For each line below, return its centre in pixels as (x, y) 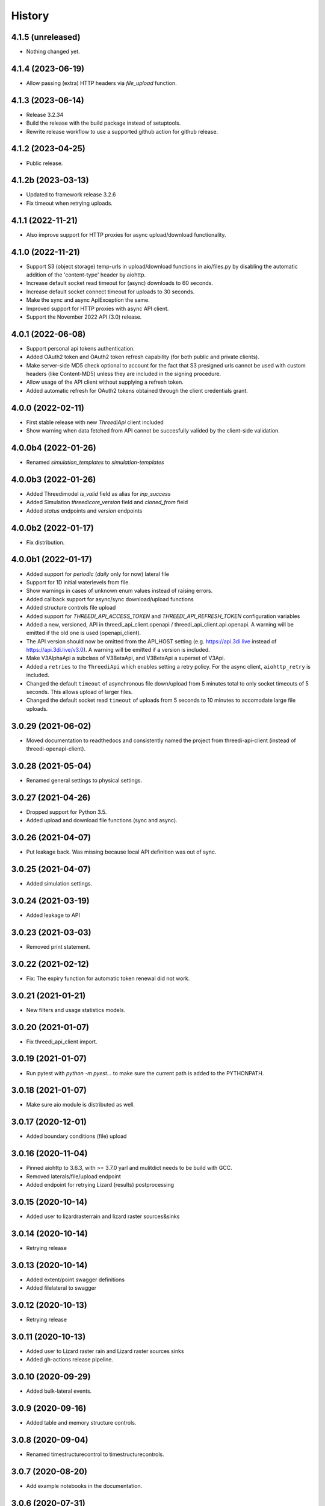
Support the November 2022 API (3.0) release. (84, 317)
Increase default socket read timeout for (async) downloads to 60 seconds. (120, 283)
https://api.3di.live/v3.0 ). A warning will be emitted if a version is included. (118, 650)
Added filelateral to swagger (61, 1288)
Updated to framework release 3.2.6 (71, 195)
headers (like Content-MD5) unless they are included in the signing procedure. (124, 374)
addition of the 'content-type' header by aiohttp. (86, 275)
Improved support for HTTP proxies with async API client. (97, 308)
